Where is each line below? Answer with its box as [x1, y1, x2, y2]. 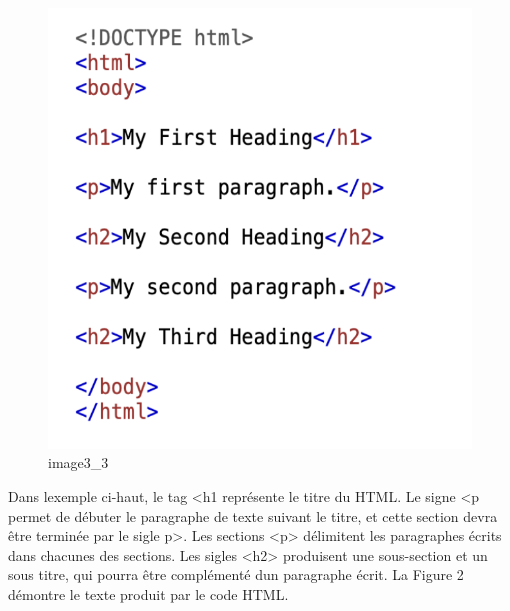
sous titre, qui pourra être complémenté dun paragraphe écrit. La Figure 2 [8, 564, 464, 585]
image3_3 [48, 452, 109, 473]
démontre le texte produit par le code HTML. [8, 583, 289, 604]
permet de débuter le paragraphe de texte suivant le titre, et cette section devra [8, 505, 498, 526]
